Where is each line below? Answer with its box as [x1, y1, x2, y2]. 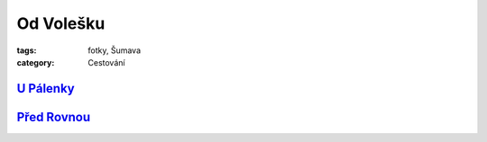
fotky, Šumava [87, 45, 142, 56]
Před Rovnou [16, 109, 91, 125]
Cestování [87, 57, 125, 67]
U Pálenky [16, 81, 76, 96]
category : [16, 57, 55, 67]
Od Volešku [16, 13, 106, 33]
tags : [16, 45, 37, 56]
